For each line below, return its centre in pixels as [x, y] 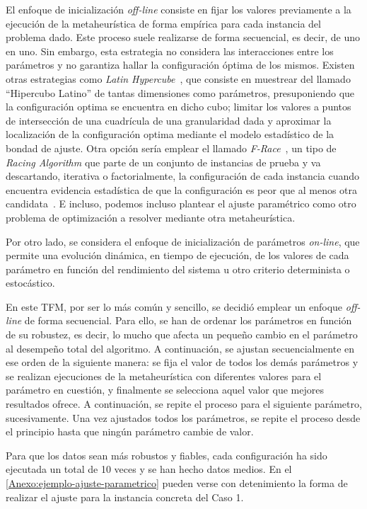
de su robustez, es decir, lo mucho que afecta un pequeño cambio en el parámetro [182, 334]
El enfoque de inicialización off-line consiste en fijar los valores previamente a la [179, 9]
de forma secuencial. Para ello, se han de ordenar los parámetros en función [188, 320]
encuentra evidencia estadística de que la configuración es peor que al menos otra [182, 189]
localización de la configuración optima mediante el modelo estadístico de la [170, 134]
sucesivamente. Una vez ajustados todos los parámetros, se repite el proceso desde [183, 417]
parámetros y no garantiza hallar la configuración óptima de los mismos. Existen [180, 65]
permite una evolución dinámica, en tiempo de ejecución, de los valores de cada [177, 255]
